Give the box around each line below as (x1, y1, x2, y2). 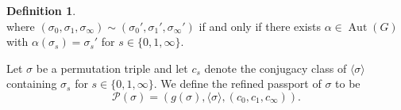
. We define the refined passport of (153, 75, 322, 92)
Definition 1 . (6, 2, 76, 18)
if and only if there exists (199, 17, 322, 34)
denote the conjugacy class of (204, 59, 347, 76)
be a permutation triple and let (36, 59, 188, 76)
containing (6, 75, 57, 92)
